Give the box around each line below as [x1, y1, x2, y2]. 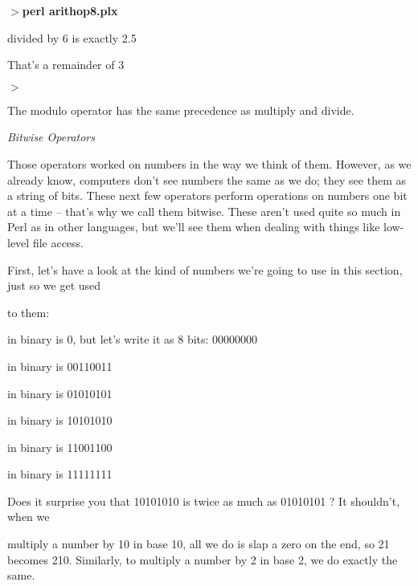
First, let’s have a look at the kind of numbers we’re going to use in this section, [7, 261, 403, 278]
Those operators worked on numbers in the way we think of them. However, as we [7, 155, 412, 172]
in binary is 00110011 [7, 357, 113, 374]
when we [7, 508, 50, 525]
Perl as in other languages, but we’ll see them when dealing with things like [7, 218, 380, 235]
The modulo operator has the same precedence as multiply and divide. [7, 101, 354, 118]
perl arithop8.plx [22, 2, 118, 18]
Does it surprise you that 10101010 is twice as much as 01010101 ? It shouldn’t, [7, 492, 400, 509]
